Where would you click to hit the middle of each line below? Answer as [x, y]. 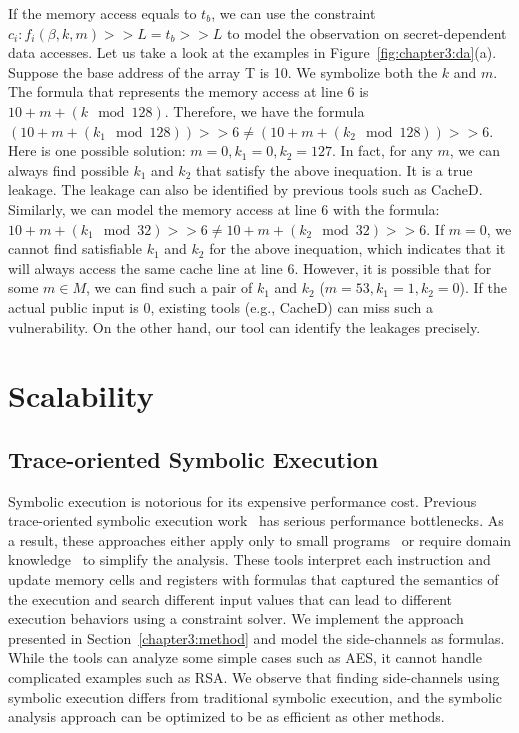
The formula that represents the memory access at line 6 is [188, 91]
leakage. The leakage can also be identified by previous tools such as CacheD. [245, 189]
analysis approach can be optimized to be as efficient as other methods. [226, 716]
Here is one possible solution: [97, 150]
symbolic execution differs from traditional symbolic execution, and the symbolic [255, 696]
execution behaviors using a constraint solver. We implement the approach [236, 618]
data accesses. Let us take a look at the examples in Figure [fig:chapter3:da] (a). [252, 52]
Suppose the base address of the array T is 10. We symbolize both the [223, 71]
